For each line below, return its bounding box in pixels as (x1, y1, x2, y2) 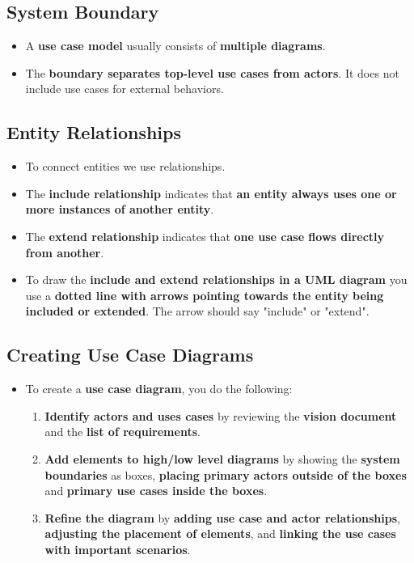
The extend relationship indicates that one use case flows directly (25, 227, 385, 244)
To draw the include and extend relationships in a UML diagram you (25, 271, 408, 288)
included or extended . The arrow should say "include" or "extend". (25, 303, 370, 320)
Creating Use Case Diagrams (6, 342, 254, 367)
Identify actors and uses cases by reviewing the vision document (44, 407, 397, 424)
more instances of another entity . (25, 201, 214, 218)
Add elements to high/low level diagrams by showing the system (44, 450, 400, 467)
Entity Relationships (6, 120, 182, 145)
